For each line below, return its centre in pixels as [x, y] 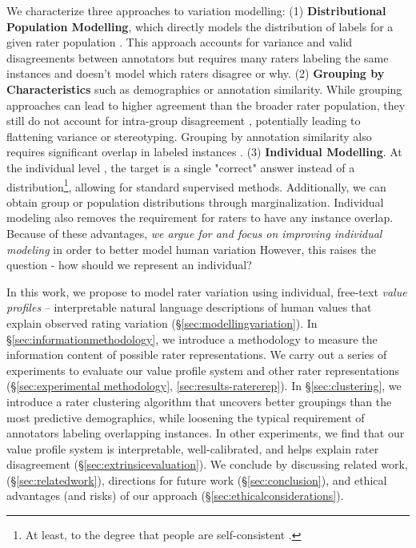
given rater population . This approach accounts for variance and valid [180, 42]
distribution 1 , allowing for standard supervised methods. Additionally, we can [196, 185]
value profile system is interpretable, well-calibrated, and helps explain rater [193, 448]
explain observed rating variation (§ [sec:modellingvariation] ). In [162, 322]
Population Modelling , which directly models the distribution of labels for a [200, 26]
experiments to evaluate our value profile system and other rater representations [203, 370]
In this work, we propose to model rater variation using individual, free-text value [207, 291]
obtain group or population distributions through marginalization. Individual [195, 201]
